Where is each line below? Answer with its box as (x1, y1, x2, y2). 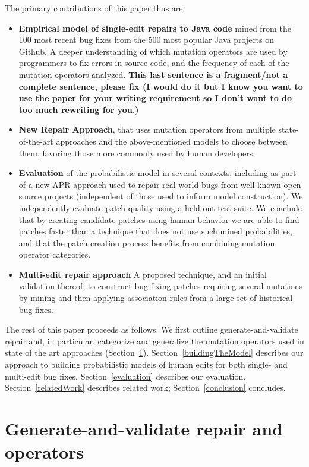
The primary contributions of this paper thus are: (5, 2, 185, 14)
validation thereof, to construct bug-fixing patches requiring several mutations (18, 280, 303, 292)
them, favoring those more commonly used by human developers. (18, 146, 256, 159)
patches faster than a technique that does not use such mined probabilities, (18, 225, 293, 237)
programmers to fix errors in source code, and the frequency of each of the (18, 57, 289, 69)
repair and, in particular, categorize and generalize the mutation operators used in (5, 334, 304, 347)
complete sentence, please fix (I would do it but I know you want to (18, 80, 303, 92)
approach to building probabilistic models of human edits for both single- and (5, 358, 288, 371)
